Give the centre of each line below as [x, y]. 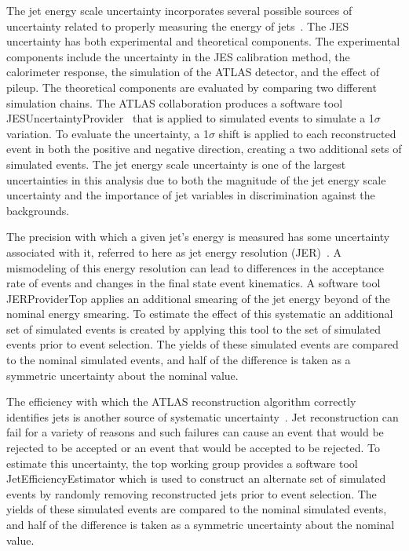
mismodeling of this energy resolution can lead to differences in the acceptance [195, 267]
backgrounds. [38, 210]
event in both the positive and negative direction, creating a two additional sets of [204, 149]
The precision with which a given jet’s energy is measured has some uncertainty [198, 237]
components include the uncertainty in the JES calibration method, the [178, 56]
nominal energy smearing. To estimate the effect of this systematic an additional [200, 314]
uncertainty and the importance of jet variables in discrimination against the [191, 195]
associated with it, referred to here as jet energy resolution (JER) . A [174, 252]
